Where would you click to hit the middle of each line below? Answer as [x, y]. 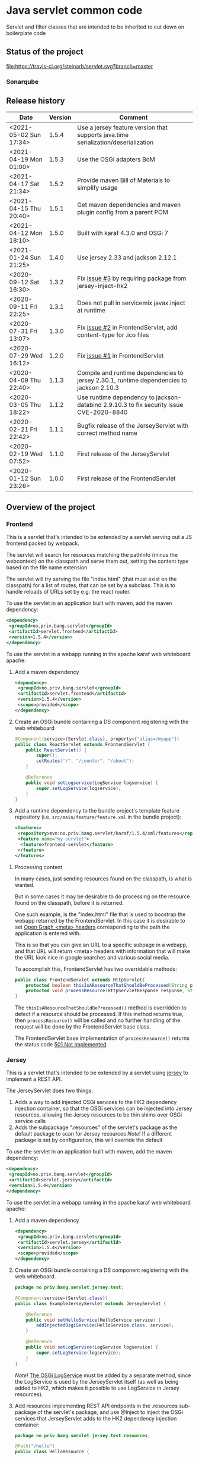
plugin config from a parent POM [123, 212]
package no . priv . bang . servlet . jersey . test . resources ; [83, 1435]
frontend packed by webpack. [43, 543]
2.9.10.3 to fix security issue [143, 405]
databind [89, 405]
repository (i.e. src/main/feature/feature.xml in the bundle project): [98, 817]
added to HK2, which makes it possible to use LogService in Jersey [97, 1388]
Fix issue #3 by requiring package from [131, 278]
